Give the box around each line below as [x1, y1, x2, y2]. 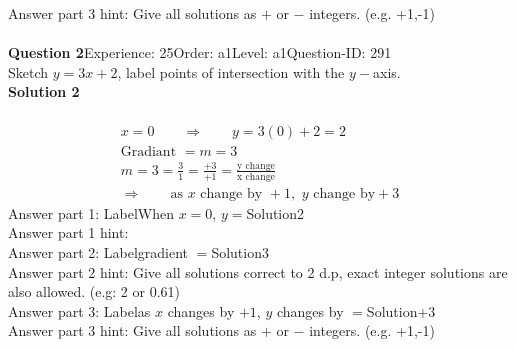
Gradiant [120, 144, 177, 159]
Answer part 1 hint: [8, 222, 129, 243]
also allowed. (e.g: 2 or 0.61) [8, 281, 180, 302]
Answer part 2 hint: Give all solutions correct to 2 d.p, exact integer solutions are [8, 261, 508, 282]
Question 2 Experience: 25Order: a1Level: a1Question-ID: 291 [8, 42, 392, 63]
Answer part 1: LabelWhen [8, 202, 175, 223]
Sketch [8, 61, 49, 82]
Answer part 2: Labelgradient [8, 242, 189, 263]
